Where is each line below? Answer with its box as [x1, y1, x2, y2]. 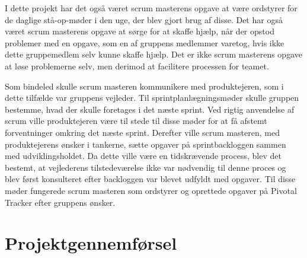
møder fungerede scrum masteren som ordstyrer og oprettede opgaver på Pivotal [5, 184, 297, 196]
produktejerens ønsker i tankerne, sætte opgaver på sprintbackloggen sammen [5, 138, 286, 150]
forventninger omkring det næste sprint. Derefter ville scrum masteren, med [5, 126, 280, 138]
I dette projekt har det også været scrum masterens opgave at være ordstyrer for [5, 2, 298, 14]
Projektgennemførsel [5, 231, 177, 255]
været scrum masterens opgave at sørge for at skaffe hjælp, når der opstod [5, 25, 274, 37]
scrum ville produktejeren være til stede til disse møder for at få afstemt [5, 114, 267, 127]
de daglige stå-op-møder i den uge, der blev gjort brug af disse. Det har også [5, 13, 283, 26]
